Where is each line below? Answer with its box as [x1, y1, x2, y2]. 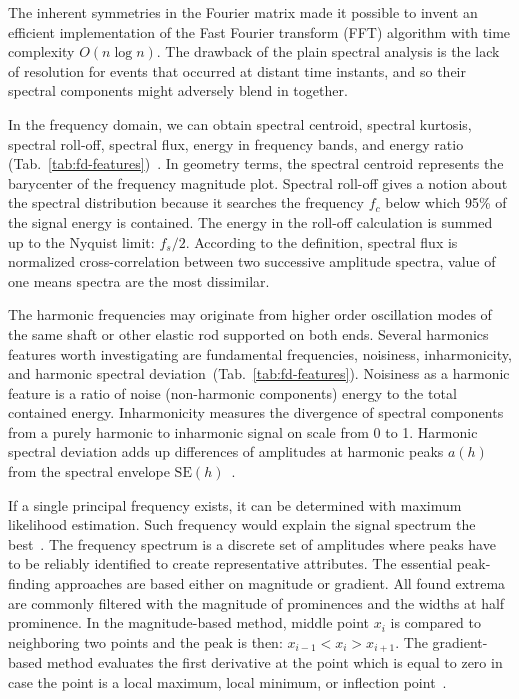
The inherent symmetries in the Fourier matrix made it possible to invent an [8, 2, 478, 22]
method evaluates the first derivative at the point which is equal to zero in [46, 652, 503, 673]
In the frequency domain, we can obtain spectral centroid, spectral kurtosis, [8, 113, 472, 134]
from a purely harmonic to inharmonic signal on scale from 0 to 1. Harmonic [8, 421, 478, 442]
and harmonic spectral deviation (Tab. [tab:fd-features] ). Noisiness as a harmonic [8, 363, 510, 384]
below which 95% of [385, 192, 507, 213]
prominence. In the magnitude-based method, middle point [8, 612, 370, 633]
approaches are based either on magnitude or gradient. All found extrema [54, 573, 506, 594]
